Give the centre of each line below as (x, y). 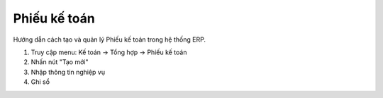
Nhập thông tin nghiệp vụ (68, 72)
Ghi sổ (40, 82)
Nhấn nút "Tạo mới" (60, 62)
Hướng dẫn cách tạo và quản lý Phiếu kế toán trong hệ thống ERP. (109, 39)
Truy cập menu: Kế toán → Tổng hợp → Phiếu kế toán (109, 52)
